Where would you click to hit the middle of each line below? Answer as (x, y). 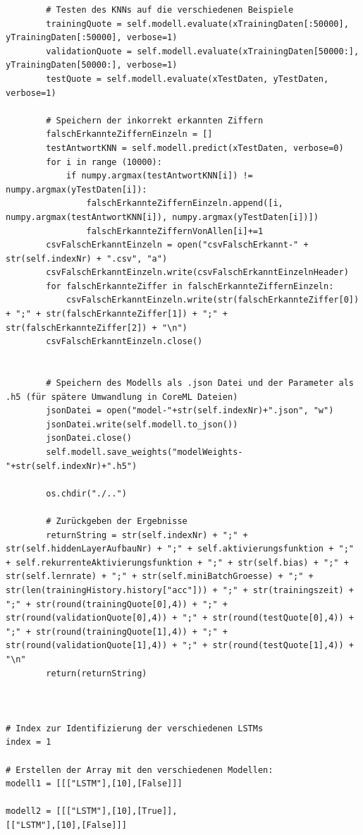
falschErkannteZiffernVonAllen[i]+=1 (175, 231)
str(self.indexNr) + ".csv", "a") (87, 258)
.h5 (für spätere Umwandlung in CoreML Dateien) (122, 397)
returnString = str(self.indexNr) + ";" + (147, 535)
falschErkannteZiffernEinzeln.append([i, (185, 203)
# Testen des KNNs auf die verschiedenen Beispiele (170, 10)
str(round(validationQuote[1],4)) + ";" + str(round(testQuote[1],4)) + (180, 646)
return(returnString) (97, 673)
